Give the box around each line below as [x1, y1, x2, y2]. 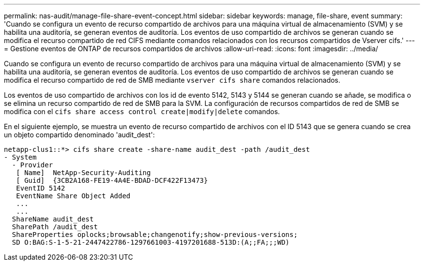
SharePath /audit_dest [12, 223, 98, 231]
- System [4, 153, 37, 161]
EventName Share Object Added [16, 192, 131, 200]
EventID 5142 [16, 184, 65, 192]
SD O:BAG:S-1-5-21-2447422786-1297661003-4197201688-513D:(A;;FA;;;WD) [12, 238, 290, 246]
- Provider [12, 161, 53, 169]
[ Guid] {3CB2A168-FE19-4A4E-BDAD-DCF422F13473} [16, 177, 208, 184]
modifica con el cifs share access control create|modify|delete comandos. [4, 107, 280, 116]
